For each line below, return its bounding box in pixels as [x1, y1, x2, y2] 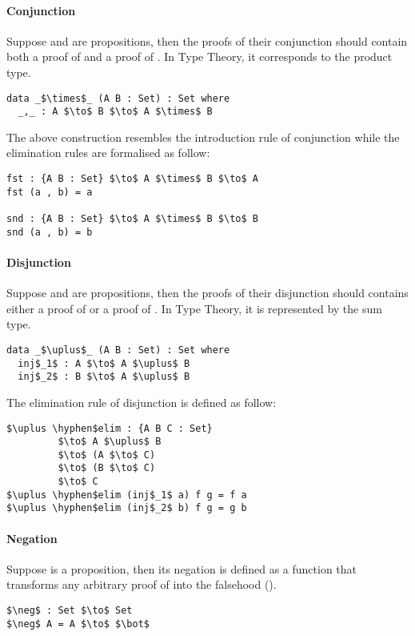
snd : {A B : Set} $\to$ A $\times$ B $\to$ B [6, 213, 258, 225]
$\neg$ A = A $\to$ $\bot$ [6, 618, 150, 630]
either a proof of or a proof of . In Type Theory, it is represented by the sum [6, 300, 382, 316]
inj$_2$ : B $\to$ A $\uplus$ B [18, 371, 190, 383]
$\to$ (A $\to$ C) [58, 449, 156, 461]
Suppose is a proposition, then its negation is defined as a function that [6, 560, 357, 577]
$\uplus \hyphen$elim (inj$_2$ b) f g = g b [6, 502, 247, 514]
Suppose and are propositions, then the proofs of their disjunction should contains [6, 284, 409, 301]
